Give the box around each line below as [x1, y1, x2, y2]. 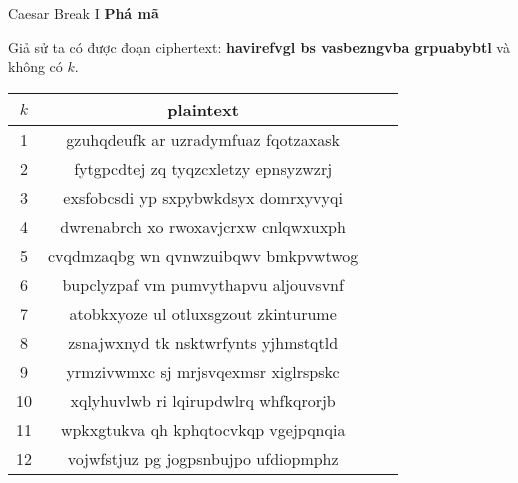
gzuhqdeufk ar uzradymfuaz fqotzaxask [66, 127, 340, 151]
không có [8, 56, 63, 77]
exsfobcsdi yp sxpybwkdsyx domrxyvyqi [63, 185, 343, 209]
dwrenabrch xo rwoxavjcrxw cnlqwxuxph [60, 214, 346, 238]
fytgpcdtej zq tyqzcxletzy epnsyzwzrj [74, 156, 333, 180]
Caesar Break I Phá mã [8, 3, 159, 23]
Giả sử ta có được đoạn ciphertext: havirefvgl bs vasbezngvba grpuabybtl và [8, 36, 510, 57]
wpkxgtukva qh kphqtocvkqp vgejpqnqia [60, 417, 346, 441]
